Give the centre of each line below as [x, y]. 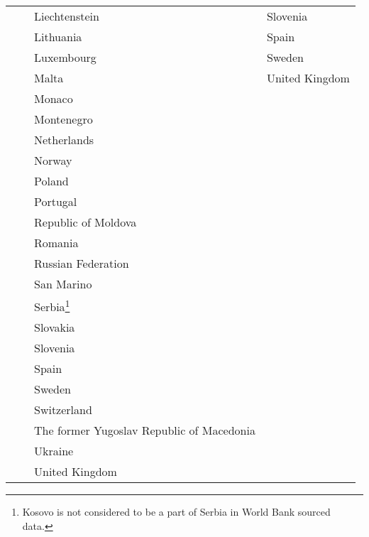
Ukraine [54, 451]
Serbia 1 [52, 306]
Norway [53, 160]
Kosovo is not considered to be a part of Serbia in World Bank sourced [176, 512]
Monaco [54, 98]
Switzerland [63, 410]
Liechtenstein [67, 16]
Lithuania [58, 37]
